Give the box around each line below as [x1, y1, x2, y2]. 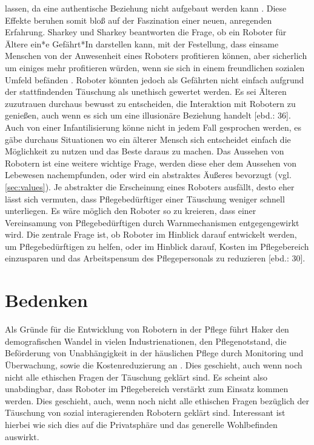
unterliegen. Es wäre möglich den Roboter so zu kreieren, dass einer [5, 204, 256, 217]
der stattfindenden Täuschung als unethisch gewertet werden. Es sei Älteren [5, 85, 287, 98]
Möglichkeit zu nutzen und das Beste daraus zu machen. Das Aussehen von [5, 145, 284, 157]
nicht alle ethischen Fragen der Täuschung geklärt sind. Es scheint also [5, 370, 268, 383]
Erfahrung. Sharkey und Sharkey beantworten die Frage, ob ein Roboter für [5, 26, 287, 38]
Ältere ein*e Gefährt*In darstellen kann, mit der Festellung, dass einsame [5, 37, 279, 50]
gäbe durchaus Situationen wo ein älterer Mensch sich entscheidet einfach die [5, 133, 291, 145]
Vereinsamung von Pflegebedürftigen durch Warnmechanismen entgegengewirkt [5, 216, 299, 229]
